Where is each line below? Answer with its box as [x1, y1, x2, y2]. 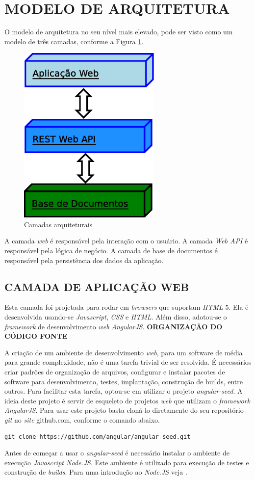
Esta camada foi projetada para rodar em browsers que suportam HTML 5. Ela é [4, 302, 249, 312]
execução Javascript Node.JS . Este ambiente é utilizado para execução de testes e [4, 457, 249, 467]
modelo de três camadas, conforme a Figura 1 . [4, 36, 144, 46]
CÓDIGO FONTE [4, 331, 68, 341]
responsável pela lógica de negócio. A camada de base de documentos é [4, 245, 218, 255]
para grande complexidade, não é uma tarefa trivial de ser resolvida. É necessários [4, 357, 252, 367]
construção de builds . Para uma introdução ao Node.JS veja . [4, 467, 187, 477]
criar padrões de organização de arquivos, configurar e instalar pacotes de [4, 366, 225, 376]
